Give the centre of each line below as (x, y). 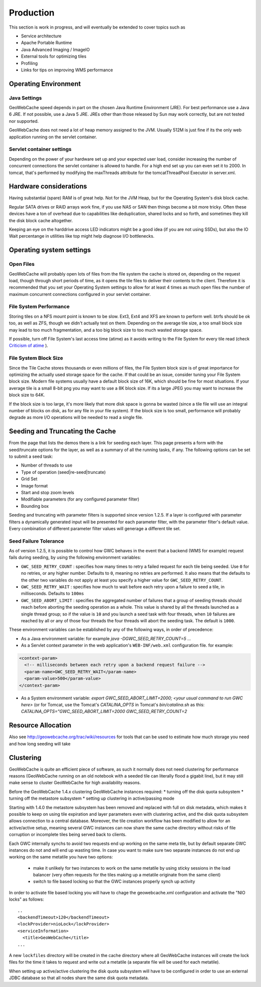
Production (32, 13)
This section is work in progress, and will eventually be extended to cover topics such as (97, 27)
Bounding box (35, 506)
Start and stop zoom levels (48, 492)
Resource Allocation (40, 725)
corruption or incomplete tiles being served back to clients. (68, 835)
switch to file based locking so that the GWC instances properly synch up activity (114, 882)
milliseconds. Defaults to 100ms (52, 594)
